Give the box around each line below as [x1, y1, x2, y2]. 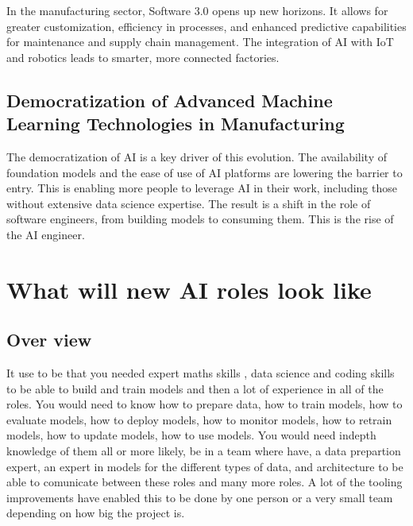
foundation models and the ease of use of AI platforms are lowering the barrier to [6, 164, 403, 180]
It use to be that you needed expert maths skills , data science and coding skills [6, 365, 395, 381]
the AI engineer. [6, 226, 85, 242]
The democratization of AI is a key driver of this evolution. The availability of [6, 148, 387, 164]
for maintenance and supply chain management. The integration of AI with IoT [6, 33, 394, 50]
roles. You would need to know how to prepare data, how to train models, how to [6, 396, 403, 412]
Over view [6, 327, 92, 352]
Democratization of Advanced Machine [6, 87, 333, 112]
